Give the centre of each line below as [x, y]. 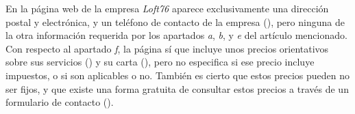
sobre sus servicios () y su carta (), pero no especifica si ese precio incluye [160, 62]
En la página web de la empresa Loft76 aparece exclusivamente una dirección [167, 8]
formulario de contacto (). [60, 102]
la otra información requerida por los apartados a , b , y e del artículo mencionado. [176, 35]
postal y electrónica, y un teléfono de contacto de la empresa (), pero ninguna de [175, 22]
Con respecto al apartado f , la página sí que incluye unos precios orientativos [167, 48]
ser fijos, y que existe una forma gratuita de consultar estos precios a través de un [177, 88]
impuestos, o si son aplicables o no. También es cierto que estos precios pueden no [177, 75]
